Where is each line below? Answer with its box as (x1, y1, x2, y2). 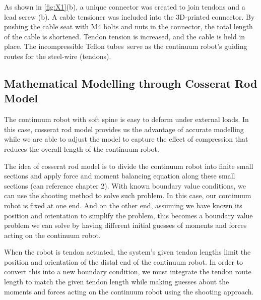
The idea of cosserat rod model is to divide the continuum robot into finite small (4, 160, 253, 171)
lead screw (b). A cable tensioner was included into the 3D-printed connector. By (4, 11, 255, 22)
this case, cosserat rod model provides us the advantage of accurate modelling (4, 124, 244, 134)
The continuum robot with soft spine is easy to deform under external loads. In (4, 114, 249, 125)
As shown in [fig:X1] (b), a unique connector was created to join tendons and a (4, 2, 245, 12)
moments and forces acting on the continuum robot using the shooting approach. (4, 286, 254, 296)
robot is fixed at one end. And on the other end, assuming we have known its (4, 200, 242, 210)
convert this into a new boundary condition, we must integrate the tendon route (4, 266, 251, 277)
